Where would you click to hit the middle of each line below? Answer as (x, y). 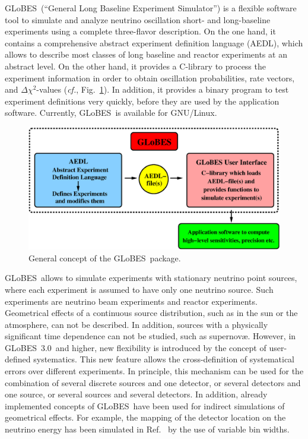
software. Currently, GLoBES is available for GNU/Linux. (111, 113)
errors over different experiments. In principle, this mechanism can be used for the (154, 371)
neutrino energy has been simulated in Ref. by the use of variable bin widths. (147, 429)
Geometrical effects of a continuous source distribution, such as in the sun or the (151, 313)
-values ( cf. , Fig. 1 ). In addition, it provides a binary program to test (163, 89)
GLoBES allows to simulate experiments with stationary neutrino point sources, (151, 278)
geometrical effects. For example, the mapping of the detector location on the (145, 417)
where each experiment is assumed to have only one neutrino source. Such (139, 289)
